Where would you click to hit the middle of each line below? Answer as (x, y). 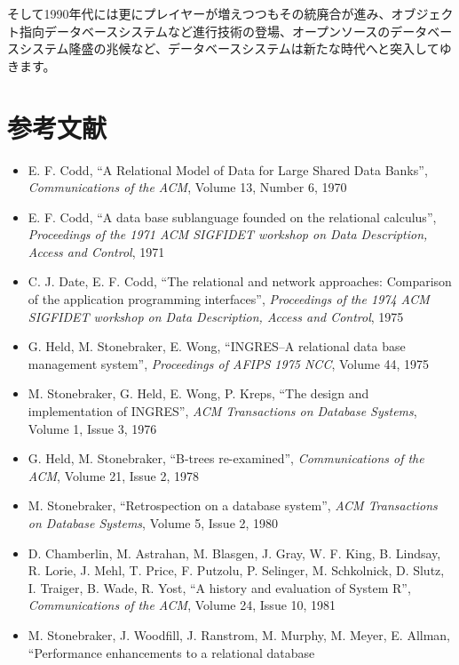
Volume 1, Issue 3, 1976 (92, 428)
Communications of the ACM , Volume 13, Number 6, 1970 (187, 187)
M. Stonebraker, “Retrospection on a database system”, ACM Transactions (233, 505)
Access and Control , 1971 (96, 251)
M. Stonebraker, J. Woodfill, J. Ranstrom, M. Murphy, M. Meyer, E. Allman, (239, 634)
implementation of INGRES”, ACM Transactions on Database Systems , (222, 411)
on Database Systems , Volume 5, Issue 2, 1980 (153, 523)
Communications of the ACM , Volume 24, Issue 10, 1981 (182, 605)
